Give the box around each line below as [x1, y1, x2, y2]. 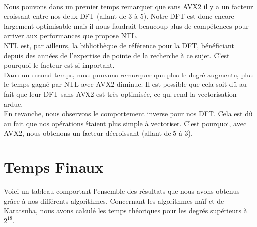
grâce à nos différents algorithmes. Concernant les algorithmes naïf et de [4, 195, 224, 206]
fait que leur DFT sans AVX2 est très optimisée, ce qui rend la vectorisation [4, 88, 237, 99]
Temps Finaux [4, 157, 104, 177]
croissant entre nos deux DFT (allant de [4, 11, 126, 21]
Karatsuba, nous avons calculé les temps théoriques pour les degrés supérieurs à [4, 205, 247, 216]
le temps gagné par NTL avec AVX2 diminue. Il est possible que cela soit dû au [4, 79, 247, 89]
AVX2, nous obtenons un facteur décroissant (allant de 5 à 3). [4, 128, 193, 138]
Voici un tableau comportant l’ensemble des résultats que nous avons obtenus [4, 186, 240, 196]
